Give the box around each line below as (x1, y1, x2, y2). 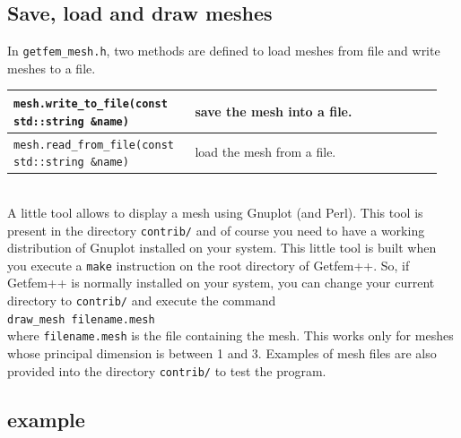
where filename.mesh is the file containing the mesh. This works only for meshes (7, 326, 454, 345)
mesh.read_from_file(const (13, 138, 174, 151)
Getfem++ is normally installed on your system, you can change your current (7, 273, 435, 292)
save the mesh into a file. (195, 101, 352, 120)
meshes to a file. (7, 58, 96, 77)
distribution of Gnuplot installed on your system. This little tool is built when (7, 238, 437, 257)
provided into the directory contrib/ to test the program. (7, 361, 326, 380)
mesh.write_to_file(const (13, 97, 168, 110)
